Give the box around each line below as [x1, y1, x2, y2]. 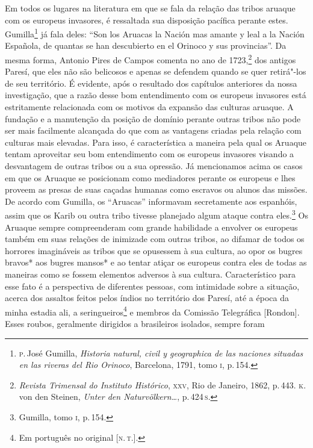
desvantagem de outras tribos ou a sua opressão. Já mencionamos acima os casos [5, 160, 303, 172]
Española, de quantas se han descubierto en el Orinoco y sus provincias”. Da [5, 39, 287, 52]
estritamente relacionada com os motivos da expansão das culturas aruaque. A [5, 101, 294, 113]
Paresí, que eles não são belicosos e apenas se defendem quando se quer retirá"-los [5, 65, 306, 78]
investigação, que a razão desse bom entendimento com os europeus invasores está [5, 89, 306, 101]
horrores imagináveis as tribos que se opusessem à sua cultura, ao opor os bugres [5, 244, 303, 257]
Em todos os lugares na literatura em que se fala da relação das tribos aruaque [5, 2, 296, 14]
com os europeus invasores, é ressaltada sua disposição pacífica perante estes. [5, 13, 288, 26]
